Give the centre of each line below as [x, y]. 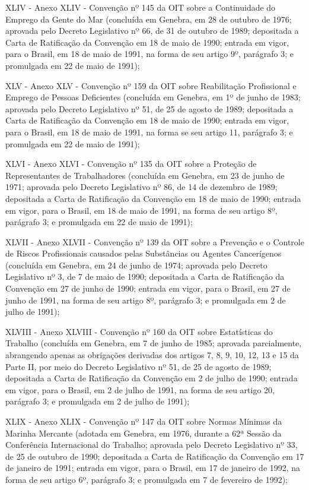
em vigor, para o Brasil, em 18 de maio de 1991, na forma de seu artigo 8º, [141, 210]
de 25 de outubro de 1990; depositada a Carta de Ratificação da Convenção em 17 [155, 456]
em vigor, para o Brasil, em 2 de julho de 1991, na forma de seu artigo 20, [140, 389]
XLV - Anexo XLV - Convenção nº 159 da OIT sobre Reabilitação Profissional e [151, 85]
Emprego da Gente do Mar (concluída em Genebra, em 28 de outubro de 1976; [149, 19]
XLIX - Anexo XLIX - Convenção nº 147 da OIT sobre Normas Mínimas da [144, 421]
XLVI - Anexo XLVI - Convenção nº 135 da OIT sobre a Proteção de [131, 164]
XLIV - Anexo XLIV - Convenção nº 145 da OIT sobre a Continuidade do [141, 7]
